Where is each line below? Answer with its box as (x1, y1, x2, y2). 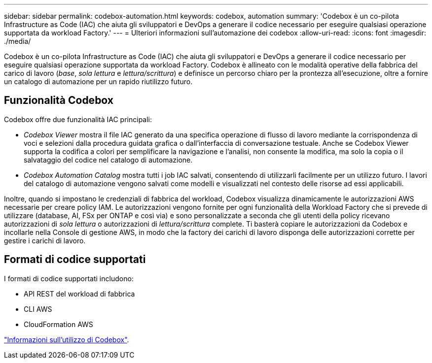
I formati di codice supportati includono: (4, 274, 134, 283)
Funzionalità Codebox (4, 94, 114, 107)
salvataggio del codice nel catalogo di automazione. (24, 155, 193, 164)
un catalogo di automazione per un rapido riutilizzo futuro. (4, 77, 193, 86)
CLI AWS (24, 304, 52, 313)
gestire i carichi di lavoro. (4, 236, 86, 245)
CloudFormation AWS (24, 320, 93, 329)
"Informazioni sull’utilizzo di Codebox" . (4, 335, 129, 344)
